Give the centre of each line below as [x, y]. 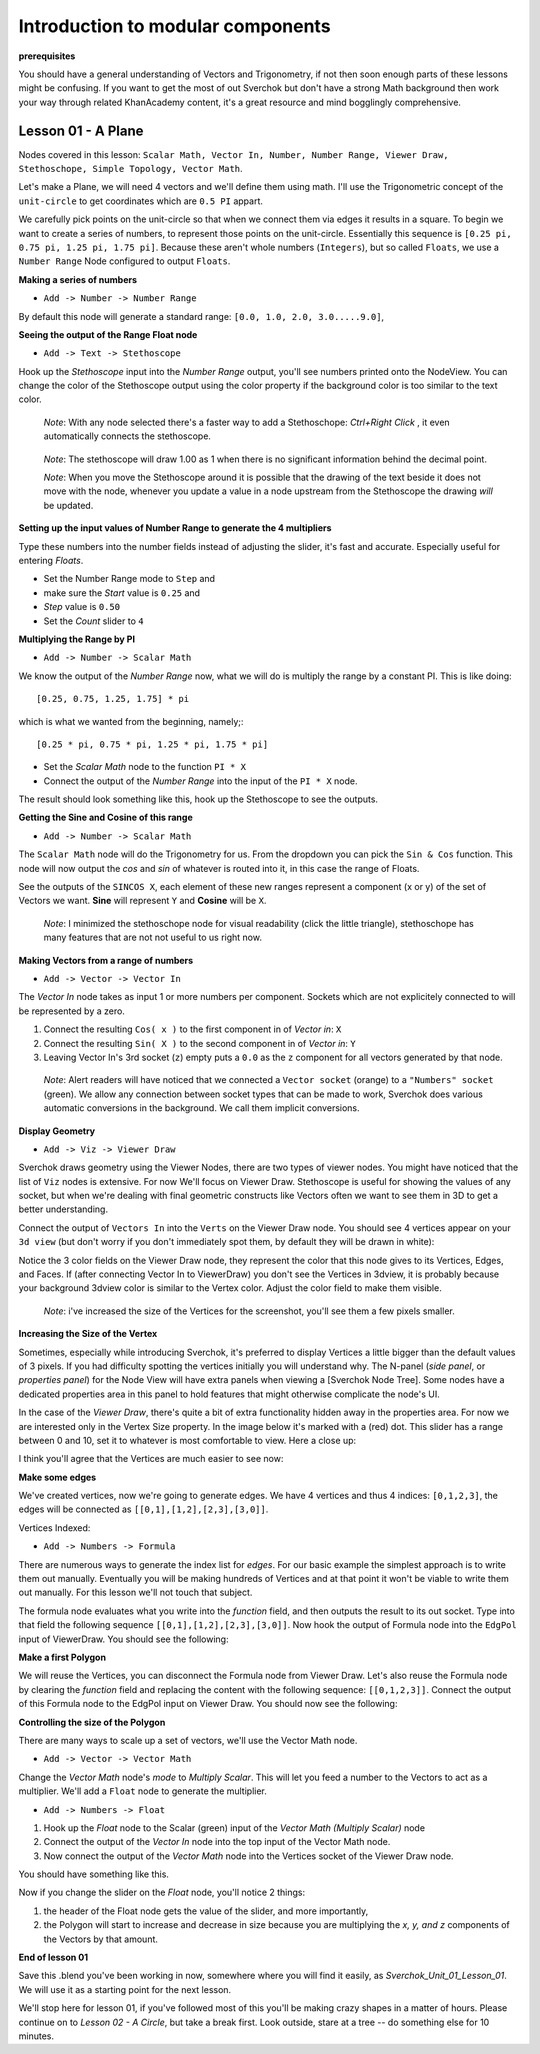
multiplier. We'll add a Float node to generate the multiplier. [142, 1791]
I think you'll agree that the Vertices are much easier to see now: [151, 1459]
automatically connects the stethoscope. [127, 436]
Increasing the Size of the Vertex [88, 1334]
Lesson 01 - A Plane [81, 130]
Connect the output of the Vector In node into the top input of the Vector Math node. [217, 1842]
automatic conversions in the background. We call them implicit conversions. [201, 1108]
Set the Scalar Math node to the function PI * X [145, 767]
